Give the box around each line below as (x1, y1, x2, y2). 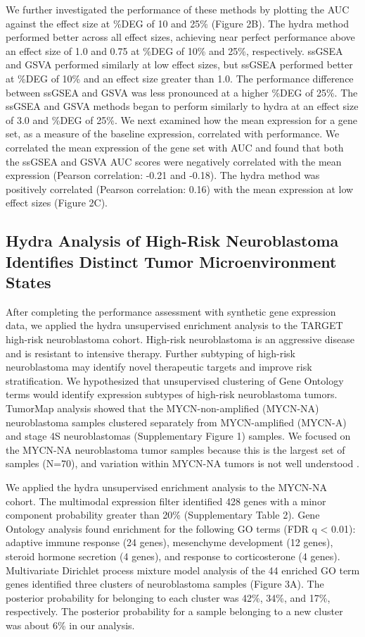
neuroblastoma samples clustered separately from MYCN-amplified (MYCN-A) (6, 414, 347, 429)
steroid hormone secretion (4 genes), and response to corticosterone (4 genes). (6, 548, 340, 563)
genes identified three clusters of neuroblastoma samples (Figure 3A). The (6, 576, 324, 591)
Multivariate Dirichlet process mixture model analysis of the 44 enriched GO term (6, 562, 360, 577)
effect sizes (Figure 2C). (6, 195, 108, 210)
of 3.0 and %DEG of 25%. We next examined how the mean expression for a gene (6, 112, 358, 127)
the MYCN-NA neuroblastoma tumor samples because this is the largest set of (6, 442, 345, 457)
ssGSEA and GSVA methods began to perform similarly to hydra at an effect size (6, 99, 359, 113)
